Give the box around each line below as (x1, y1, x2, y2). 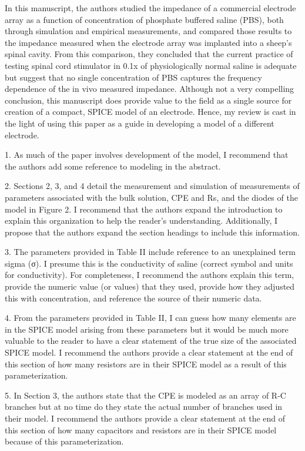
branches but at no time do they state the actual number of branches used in (5, 400, 283, 413)
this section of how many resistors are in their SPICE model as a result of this (5, 357, 287, 370)
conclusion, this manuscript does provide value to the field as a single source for (5, 94, 292, 106)
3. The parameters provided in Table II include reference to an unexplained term (5, 246, 296, 258)
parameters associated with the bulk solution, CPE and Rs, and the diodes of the (5, 191, 298, 203)
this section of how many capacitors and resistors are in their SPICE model (5, 423, 277, 436)
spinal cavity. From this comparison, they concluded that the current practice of (5, 48, 293, 60)
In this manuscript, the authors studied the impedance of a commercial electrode (5, 2, 296, 14)
